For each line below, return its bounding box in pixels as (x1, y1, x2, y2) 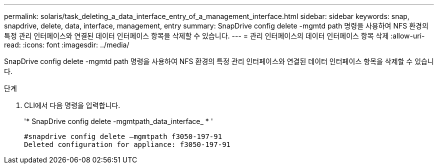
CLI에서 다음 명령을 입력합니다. (24, 101, 120, 109)
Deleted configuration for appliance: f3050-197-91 (24, 140, 231, 148)
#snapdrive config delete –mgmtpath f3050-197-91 (24, 132, 222, 140)
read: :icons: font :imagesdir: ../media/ (4, 40, 129, 49)
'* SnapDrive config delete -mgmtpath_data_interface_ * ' (24, 117, 213, 125)
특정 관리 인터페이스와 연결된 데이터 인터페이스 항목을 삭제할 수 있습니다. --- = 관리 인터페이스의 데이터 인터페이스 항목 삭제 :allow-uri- (4, 31, 425, 40)
